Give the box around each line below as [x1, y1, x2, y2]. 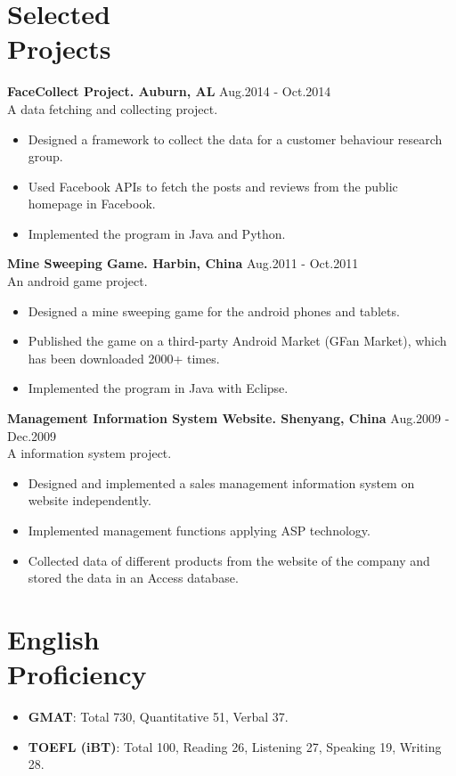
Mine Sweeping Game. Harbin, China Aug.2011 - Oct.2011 [7, 254, 359, 273]
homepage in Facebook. [28, 194, 156, 213]
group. [28, 147, 63, 166]
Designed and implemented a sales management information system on [28, 473, 415, 492]
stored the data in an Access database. [28, 568, 239, 587]
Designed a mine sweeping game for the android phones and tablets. [28, 301, 400, 320]
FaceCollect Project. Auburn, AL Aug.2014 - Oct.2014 [7, 82, 331, 101]
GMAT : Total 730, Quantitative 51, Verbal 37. [28, 707, 289, 726]
